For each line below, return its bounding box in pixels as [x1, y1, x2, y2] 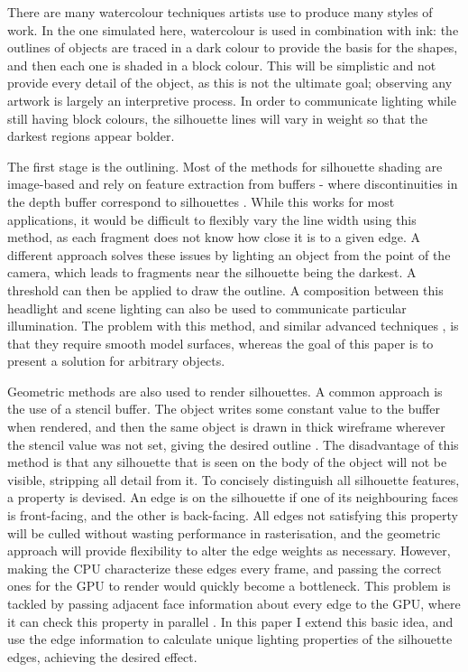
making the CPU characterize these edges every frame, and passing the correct [7, 558, 442, 577]
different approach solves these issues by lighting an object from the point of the [7, 245, 451, 264]
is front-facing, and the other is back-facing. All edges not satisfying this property [7, 506, 458, 525]
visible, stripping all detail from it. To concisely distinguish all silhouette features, [7, 470, 460, 489]
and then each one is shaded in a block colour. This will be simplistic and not [7, 55, 436, 74]
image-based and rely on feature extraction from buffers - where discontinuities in [7, 174, 458, 193]
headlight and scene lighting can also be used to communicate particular [7, 298, 407, 317]
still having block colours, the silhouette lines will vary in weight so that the [7, 108, 427, 127]
